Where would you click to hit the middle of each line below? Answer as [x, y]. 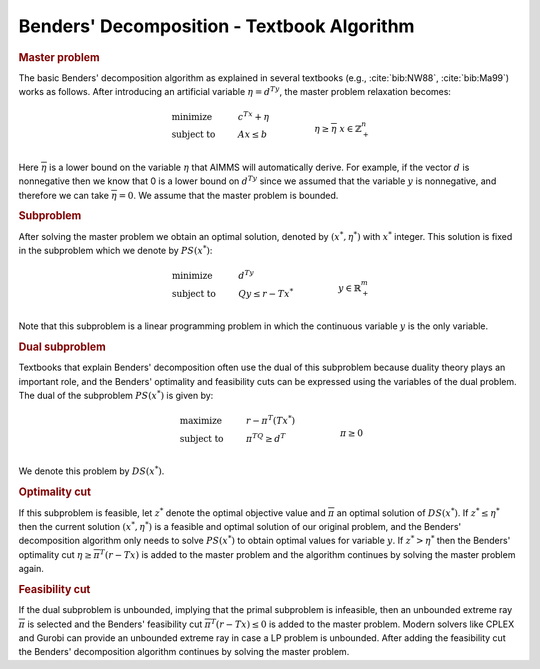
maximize [201, 421]
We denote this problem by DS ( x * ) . [91, 470]
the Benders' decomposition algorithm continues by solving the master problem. [184, 652]
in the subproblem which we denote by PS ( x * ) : [115, 250]
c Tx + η [253, 116]
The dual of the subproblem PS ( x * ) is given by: [116, 395]
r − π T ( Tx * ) [270, 420]
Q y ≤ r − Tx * [266, 292]
